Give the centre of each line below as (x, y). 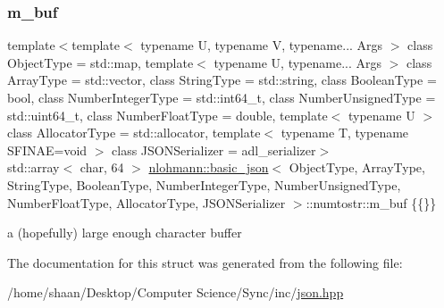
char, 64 (102, 167)
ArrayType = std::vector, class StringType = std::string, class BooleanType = (222, 80)
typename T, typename (345, 133)
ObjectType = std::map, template (101, 62)
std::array (34, 167)
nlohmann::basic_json (209, 167)
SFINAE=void (47, 150)
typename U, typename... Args (298, 62)
